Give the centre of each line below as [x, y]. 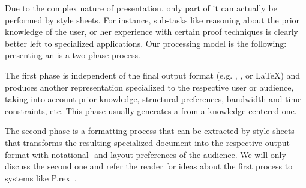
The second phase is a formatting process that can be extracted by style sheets [150, 131]
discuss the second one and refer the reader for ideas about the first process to [149, 166]
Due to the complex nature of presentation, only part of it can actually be [141, 8]
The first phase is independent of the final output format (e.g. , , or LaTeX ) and [153, 75]
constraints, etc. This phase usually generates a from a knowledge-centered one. [151, 110]
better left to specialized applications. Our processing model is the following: [146, 43]
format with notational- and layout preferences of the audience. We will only [145, 154]
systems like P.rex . [41, 177]
